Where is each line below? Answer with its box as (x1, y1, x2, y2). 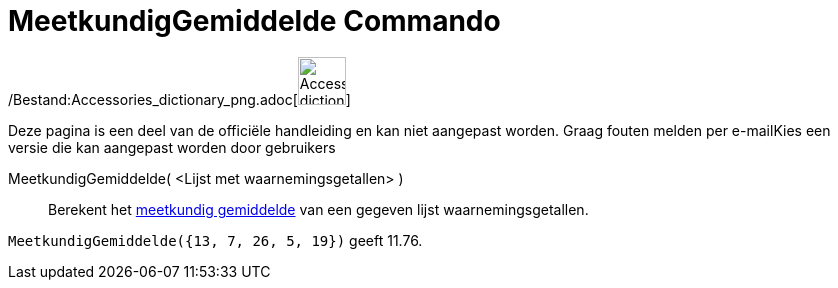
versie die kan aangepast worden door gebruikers (8, 138, 336, 156)
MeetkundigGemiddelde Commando (8, 4, 501, 38)
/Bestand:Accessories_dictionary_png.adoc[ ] (8, 90, 351, 108)
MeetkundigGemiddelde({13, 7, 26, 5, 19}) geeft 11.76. (8, 231, 423, 249)
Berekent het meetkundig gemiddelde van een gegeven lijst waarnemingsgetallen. (48, 200, 589, 218)
